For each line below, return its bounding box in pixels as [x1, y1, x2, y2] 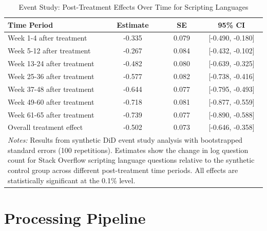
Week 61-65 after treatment [8, 109, 94, 120]
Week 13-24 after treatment [8, 58, 94, 69]
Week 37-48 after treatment [8, 83, 94, 94]
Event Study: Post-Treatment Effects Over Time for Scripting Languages [18, 2, 249, 12]
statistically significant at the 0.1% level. [8, 175, 136, 185]
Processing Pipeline [4, 207, 146, 228]
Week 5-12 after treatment [8, 45, 91, 56]
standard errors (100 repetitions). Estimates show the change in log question [8, 144, 249, 155]
